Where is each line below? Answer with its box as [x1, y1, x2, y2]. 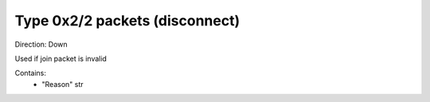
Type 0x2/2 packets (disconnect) [14, 12, 240, 29]
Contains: [14, 68, 47, 78]
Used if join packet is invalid [14, 54, 107, 63]
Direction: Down [14, 40, 68, 49]
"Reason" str [41, 79, 84, 89]
